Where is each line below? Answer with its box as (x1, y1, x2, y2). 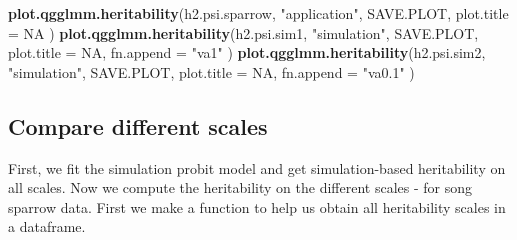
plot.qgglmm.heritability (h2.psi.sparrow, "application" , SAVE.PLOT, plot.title (8, 3, 509, 23)
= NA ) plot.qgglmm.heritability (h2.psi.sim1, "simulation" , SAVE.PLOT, (8, 22, 479, 43)
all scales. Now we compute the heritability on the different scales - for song (8, 177, 472, 198)
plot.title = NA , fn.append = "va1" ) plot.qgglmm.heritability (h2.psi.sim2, (8, 42, 486, 63)
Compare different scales (8, 110, 268, 141)
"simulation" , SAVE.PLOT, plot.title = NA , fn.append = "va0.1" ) (8, 61, 415, 82)
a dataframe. (8, 216, 86, 237)
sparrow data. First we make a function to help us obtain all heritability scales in (8, 196, 506, 217)
